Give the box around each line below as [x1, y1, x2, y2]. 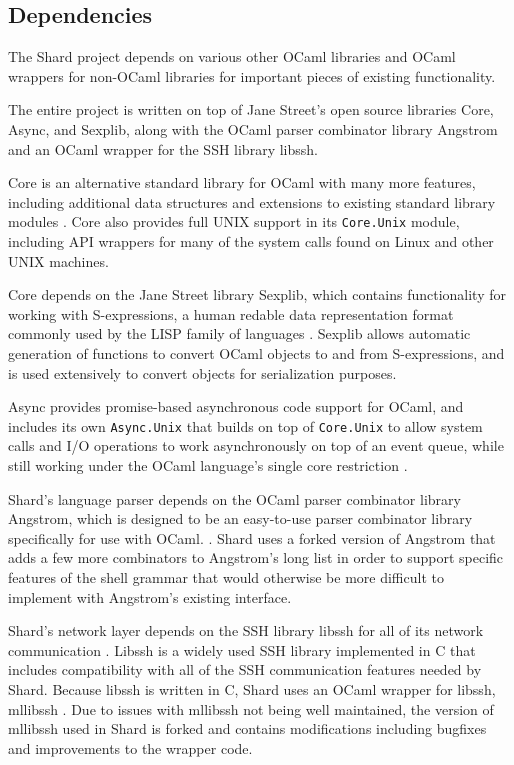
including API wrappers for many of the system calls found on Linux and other [8, 231, 494, 252]
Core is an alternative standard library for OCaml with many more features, [8, 172, 476, 193]
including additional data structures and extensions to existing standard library [8, 191, 496, 212]
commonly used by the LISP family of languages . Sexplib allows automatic [8, 323, 471, 344]
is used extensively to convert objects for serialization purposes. [8, 362, 397, 383]
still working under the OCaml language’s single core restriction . [8, 455, 408, 476]
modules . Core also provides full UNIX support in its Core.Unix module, [8, 211, 460, 232]
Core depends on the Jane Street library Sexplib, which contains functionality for [8, 284, 506, 305]
